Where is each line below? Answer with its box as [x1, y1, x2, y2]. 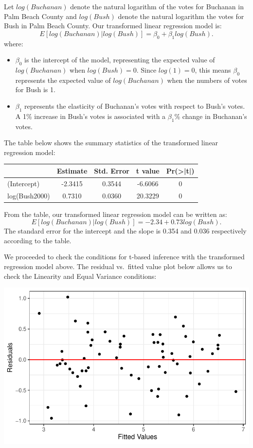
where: [4, 38, 23, 48]
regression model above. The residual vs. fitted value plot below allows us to [4, 261, 232, 271]
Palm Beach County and [4, 11, 77, 21]
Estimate [56, 165, 88, 175]
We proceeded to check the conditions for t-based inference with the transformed [4, 252, 245, 262]
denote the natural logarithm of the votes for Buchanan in [70, 1, 244, 11]
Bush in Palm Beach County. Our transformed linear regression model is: [4, 20, 222, 31]
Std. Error [94, 165, 129, 175]
